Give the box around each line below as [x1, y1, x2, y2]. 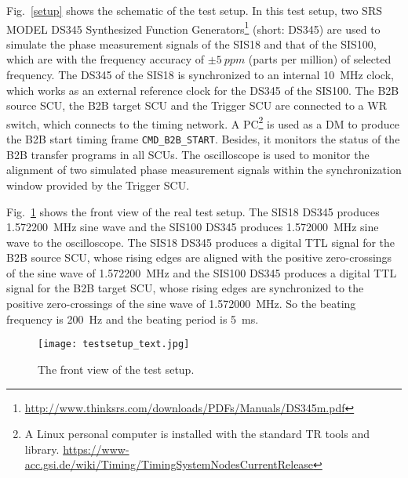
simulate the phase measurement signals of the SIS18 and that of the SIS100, [6, 35, 377, 52]
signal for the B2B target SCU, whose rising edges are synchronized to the [6, 280, 364, 296]
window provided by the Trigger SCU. [6, 176, 190, 193]
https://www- [63, 440, 129, 457]
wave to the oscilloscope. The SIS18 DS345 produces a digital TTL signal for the [6, 234, 395, 250]
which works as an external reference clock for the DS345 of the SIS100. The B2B [6, 81, 399, 98]
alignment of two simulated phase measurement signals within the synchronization [6, 161, 402, 178]
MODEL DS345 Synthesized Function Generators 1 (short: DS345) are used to [6, 18, 381, 37]
